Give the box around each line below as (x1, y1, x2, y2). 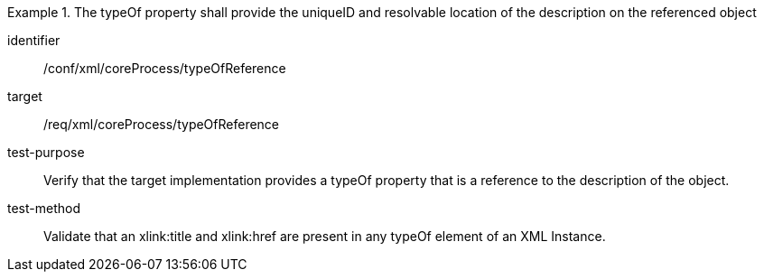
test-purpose (7, 144, 85, 160)
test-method (7, 200, 80, 216)
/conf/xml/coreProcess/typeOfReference (43, 60, 286, 76)
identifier (7, 33, 61, 48)
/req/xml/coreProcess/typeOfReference (43, 116, 280, 132)
